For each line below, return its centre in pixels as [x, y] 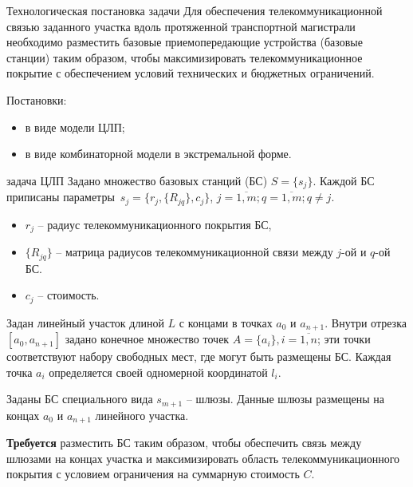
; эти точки [344, 339]
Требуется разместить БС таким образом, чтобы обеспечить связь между [184, 443]
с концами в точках [226, 322]
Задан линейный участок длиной [85, 322]
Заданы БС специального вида [80, 399]
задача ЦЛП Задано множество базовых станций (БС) [137, 180]
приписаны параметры [61, 197]
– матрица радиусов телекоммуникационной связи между [195, 252]
